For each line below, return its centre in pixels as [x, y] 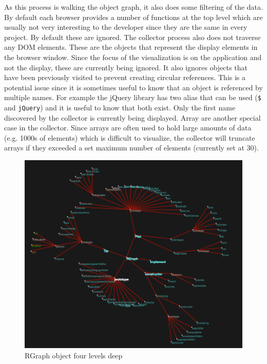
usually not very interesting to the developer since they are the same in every [126, 27]
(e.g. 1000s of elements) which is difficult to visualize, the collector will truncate [130, 137]
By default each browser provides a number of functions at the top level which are [133, 17]
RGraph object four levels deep [74, 355]
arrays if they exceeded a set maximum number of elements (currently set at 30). [131, 148]
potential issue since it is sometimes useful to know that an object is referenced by [133, 87]
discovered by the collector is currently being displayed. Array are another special [132, 117]
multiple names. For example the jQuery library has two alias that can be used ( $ [133, 97]
